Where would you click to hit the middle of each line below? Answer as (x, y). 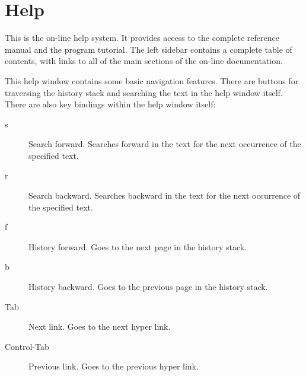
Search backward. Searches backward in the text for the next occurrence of (165, 195)
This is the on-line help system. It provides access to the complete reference (142, 38)
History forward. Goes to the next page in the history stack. (138, 246)
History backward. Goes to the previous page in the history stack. (148, 287)
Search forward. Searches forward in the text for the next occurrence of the (165, 144)
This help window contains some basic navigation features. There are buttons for (152, 80)
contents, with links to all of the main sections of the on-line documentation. (144, 61)
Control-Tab (27, 346)
